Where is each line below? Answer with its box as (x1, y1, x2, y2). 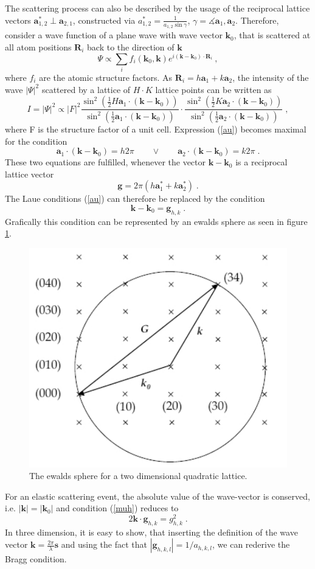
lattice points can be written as (155, 83, 272, 95)
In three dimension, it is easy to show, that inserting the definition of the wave (5, 525, 298, 538)
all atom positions (5, 40, 72, 53)
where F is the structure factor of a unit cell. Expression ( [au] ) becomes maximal (5, 122, 306, 135)
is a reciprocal (235, 156, 288, 168)
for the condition (5, 134, 67, 147)
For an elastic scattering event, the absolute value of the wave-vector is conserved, (5, 489, 310, 502)
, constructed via (72, 13, 136, 26)
